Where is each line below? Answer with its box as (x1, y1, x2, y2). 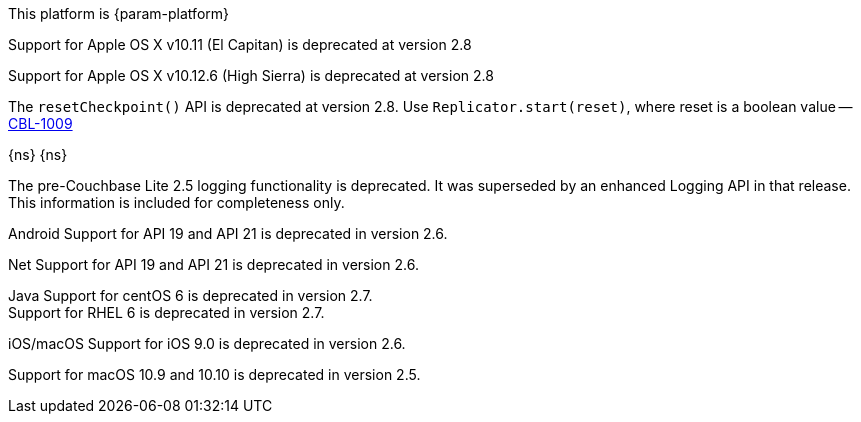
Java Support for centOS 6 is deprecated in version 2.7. (8, 287, 373, 304)
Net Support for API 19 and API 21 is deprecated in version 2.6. (8, 256, 419, 273)
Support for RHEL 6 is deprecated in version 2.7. (8, 304, 325, 321)
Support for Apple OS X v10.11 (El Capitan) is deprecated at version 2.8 (8, 36, 472, 53)
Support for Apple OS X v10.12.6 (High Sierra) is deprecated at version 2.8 (8, 67, 494, 84)
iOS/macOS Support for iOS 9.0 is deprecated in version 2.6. (8, 335, 406, 352)
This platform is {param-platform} (8, 5, 229, 22)
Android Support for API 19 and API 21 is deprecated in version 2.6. (8, 225, 448, 242)
